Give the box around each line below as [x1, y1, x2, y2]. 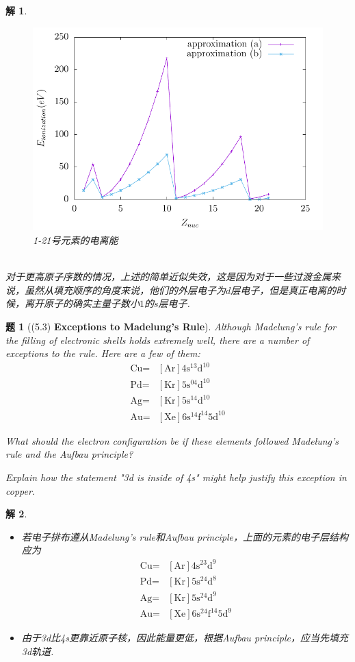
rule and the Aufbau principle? [5, 447, 133, 461]
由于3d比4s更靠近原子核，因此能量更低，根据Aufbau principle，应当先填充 [21, 630, 349, 645]
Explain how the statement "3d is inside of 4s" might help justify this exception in [5, 470, 347, 485]
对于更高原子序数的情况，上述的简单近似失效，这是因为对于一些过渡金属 [5, 269, 331, 284]
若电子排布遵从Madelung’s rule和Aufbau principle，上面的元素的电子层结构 [21, 529, 349, 543]
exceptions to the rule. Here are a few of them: [5, 346, 200, 360]
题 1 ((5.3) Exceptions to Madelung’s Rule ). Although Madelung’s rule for [5, 319, 337, 333]
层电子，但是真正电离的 [231, 282, 337, 297]
